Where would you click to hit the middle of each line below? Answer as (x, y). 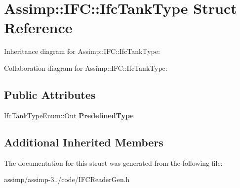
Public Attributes (50, 94)
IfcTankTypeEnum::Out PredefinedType (69, 115)
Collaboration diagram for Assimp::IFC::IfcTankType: (86, 68)
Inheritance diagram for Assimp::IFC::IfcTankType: (82, 51)
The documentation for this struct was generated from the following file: (113, 163)
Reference (38, 27)
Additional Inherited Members (84, 142)
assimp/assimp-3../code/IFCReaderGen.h (67, 179)
